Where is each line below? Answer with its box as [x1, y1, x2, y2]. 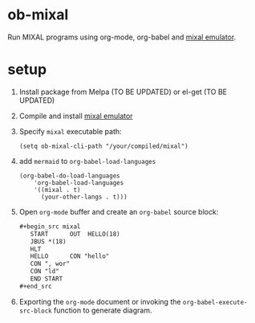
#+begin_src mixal [18, 223, 81, 231]
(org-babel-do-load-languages [18, 171, 121, 180]
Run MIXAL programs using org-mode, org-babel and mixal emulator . [7, 32, 237, 42]
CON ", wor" [30, 260, 71, 268]
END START [30, 275, 63, 283]
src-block [18, 307, 53, 315]
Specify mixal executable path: [18, 126, 122, 136]
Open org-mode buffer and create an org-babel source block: [18, 206, 219, 216]
